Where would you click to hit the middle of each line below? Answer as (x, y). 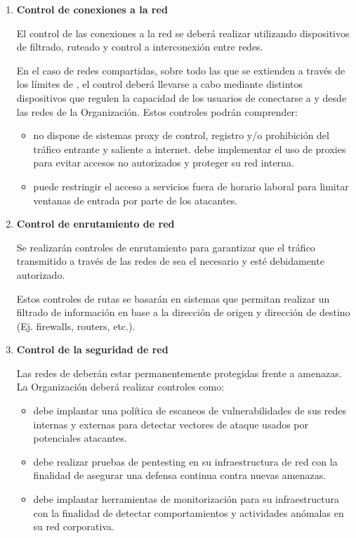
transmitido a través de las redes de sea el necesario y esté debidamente (170, 261)
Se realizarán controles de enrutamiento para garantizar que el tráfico (166, 247)
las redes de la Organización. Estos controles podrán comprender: (157, 111)
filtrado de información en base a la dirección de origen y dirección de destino (183, 312)
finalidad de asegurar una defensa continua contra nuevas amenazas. (180, 475)
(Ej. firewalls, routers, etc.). (76, 326)
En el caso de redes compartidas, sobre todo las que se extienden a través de (181, 70)
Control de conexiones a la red (92, 9)
